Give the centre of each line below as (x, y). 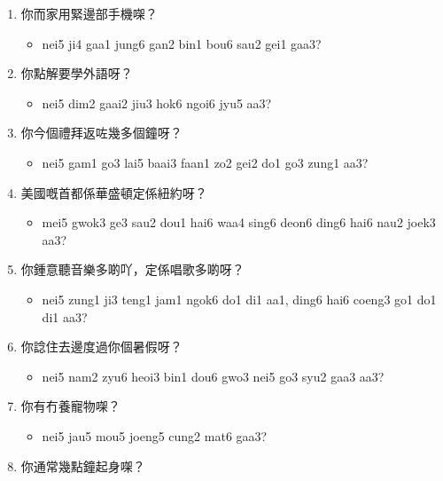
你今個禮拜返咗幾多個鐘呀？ (101, 133)
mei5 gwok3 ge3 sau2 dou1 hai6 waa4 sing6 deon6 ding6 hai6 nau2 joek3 (239, 222)
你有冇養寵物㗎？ (70, 406)
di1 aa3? (65, 316)
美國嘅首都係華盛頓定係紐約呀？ (114, 192)
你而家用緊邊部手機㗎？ (89, 13)
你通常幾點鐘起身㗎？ (83, 465)
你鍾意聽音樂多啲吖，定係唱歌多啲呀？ (132, 269)
